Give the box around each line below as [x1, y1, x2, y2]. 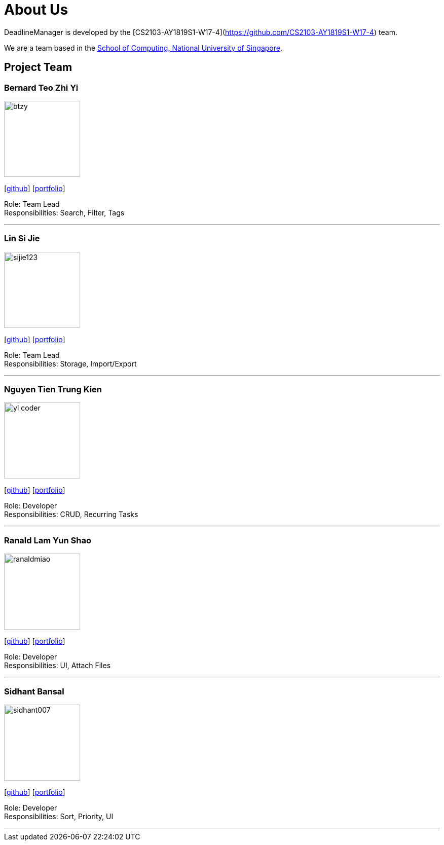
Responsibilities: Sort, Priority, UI [4, 812, 114, 821]
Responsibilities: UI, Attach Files [4, 661, 111, 670]
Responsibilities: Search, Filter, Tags [4, 208, 125, 217]
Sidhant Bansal [4, 686, 64, 696]
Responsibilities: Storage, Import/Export [4, 359, 137, 368]
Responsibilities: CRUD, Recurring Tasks [4, 510, 138, 519]
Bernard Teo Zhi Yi [4, 82, 79, 93]
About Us [4, 1, 68, 18]
